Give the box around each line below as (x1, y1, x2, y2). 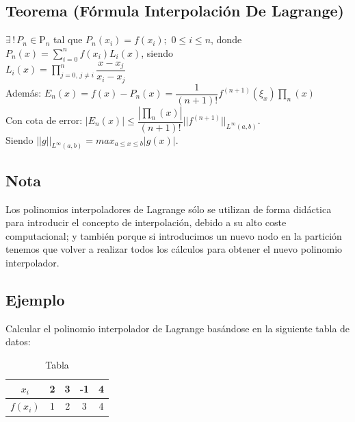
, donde (211, 32, 242, 47)
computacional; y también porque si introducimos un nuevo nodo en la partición (5, 228, 342, 243)
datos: (5, 334, 31, 349)
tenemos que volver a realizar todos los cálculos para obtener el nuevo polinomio (5, 242, 343, 256)
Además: (5, 86, 42, 99)
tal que (53, 32, 83, 47)
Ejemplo (5, 289, 65, 310)
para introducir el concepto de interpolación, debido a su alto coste (5, 215, 287, 229)
